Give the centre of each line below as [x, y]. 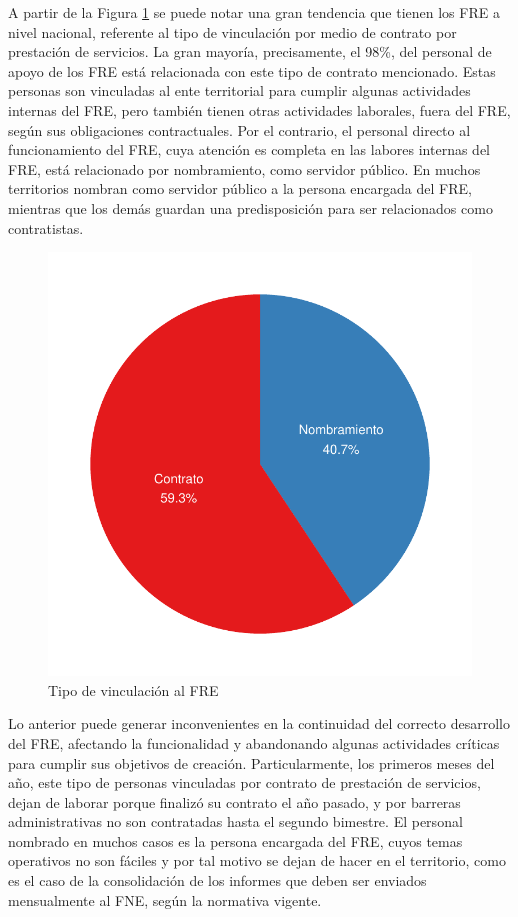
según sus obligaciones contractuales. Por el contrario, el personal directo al [239, 129]
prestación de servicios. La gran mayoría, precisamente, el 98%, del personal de [250, 51]
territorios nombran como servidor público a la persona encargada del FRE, [240, 188]
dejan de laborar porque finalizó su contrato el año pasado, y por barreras [234, 801]
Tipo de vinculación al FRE [133, 689]
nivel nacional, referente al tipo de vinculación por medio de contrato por [232, 31]
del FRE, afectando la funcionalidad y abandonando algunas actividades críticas [254, 742]
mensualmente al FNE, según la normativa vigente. [165, 899]
